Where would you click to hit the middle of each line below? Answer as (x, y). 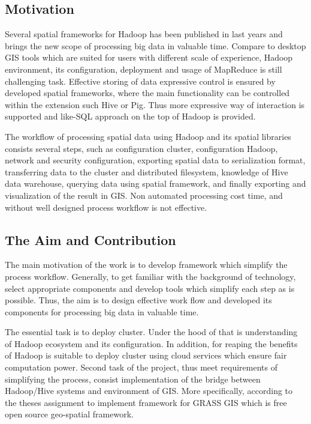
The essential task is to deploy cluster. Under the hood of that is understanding (151, 332)
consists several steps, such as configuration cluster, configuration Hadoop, (141, 148)
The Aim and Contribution (90, 239)
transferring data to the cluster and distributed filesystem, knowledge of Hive (147, 171)
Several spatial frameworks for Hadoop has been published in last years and (144, 34)
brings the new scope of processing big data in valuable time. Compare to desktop (155, 45)
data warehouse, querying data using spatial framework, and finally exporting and (155, 183)
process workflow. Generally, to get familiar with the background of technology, (150, 276)
